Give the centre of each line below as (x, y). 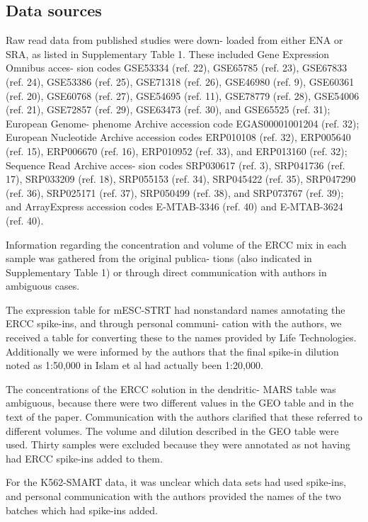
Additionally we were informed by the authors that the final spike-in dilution (172, 351)
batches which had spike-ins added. (82, 510)
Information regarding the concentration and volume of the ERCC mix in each (176, 244)
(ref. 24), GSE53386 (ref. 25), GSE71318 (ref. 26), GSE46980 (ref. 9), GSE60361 (180, 81)
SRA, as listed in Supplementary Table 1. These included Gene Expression (168, 53)
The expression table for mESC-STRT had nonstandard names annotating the (176, 309)
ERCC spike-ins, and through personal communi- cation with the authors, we (174, 323)
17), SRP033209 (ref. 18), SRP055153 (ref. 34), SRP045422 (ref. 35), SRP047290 (181, 179)
